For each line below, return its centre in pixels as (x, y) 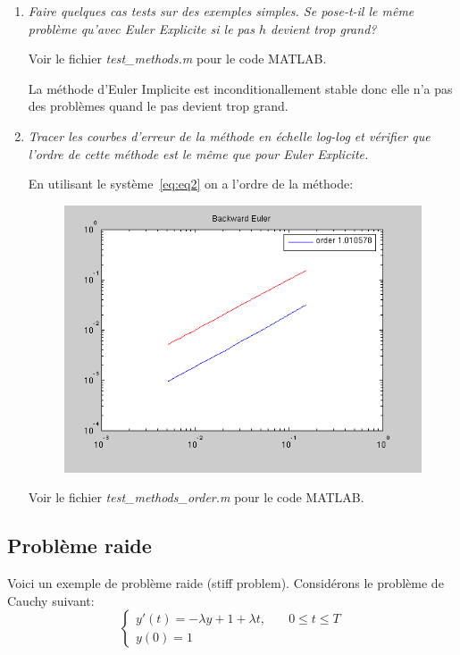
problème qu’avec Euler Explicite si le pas (141, 28)
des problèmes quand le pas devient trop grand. (158, 106)
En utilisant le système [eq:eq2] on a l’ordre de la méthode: (191, 184)
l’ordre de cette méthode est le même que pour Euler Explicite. (198, 153)
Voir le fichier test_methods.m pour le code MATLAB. (177, 59)
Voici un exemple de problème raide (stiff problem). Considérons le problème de (226, 582)
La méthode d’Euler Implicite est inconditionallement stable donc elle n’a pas (240, 88)
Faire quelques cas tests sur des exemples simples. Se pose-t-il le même (221, 11)
